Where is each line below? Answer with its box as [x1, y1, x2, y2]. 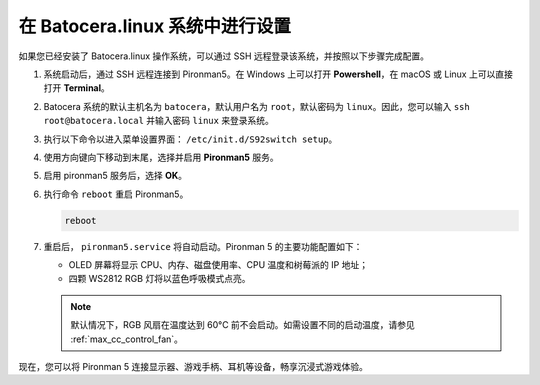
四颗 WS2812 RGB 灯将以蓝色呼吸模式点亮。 [68, 273, 251, 285]
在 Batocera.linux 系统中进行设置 [18, 15, 292, 37]
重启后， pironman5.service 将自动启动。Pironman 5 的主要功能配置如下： [43, 240, 363, 252]
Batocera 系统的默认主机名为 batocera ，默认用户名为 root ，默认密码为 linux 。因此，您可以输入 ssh [43, 100, 470, 112]
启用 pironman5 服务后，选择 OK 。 [43, 170, 188, 182]
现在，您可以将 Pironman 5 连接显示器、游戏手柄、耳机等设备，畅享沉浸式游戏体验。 [18, 360, 369, 372]
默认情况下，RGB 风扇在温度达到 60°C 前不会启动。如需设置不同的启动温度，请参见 [70, 319, 415, 331]
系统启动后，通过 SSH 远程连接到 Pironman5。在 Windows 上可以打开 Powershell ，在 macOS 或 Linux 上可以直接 [43, 68, 514, 80]
